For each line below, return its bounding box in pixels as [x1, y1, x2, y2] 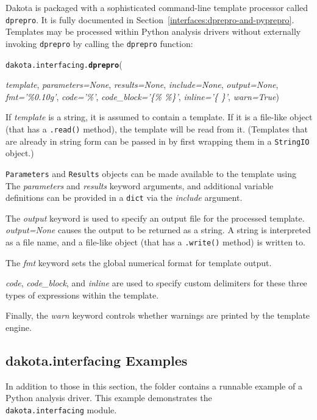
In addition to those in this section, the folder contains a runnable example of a [5, 379, 302, 392]
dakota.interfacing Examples [5, 350, 188, 369]
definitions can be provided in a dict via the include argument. [5, 191, 243, 204]
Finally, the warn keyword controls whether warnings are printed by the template [5, 309, 310, 322]
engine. [5, 320, 32, 333]
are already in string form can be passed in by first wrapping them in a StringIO [5, 134, 310, 147]
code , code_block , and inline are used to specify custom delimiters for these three [5, 277, 307, 289]
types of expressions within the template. [5, 288, 159, 301]
